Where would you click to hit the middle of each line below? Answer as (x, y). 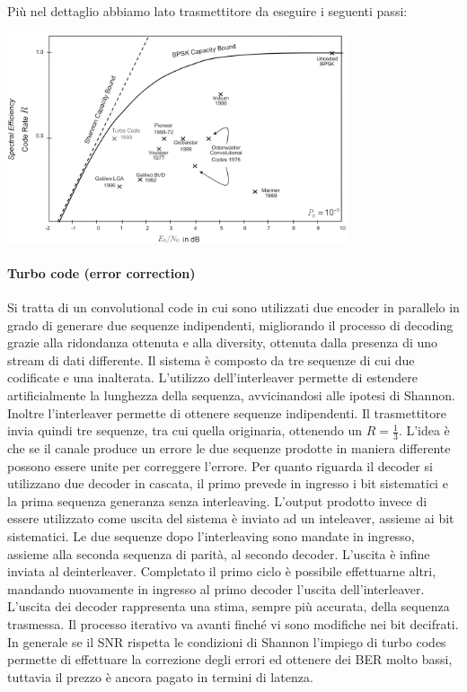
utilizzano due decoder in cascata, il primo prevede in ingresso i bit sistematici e (228, 483)
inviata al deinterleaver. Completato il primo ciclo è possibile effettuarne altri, (222, 571)
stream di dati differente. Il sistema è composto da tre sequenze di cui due (211, 359)
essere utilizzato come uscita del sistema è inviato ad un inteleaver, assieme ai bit (231, 518)
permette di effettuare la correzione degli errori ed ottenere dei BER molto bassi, (230, 659)
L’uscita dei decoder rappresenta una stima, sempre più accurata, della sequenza (229, 606)
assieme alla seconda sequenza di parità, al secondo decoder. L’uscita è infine (219, 553)
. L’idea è (424, 430)
